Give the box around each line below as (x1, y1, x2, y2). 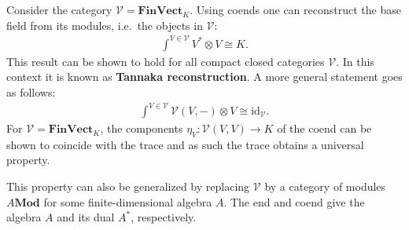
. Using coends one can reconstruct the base (190, 2, 401, 17)
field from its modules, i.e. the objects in (6, 16, 203, 33)
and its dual (57, 209, 115, 225)
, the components (100, 120, 183, 137)
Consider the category (6, 2, 112, 17)
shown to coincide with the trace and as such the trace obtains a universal (6, 136, 364, 152)
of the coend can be (277, 120, 372, 137)
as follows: (6, 83, 56, 100)
